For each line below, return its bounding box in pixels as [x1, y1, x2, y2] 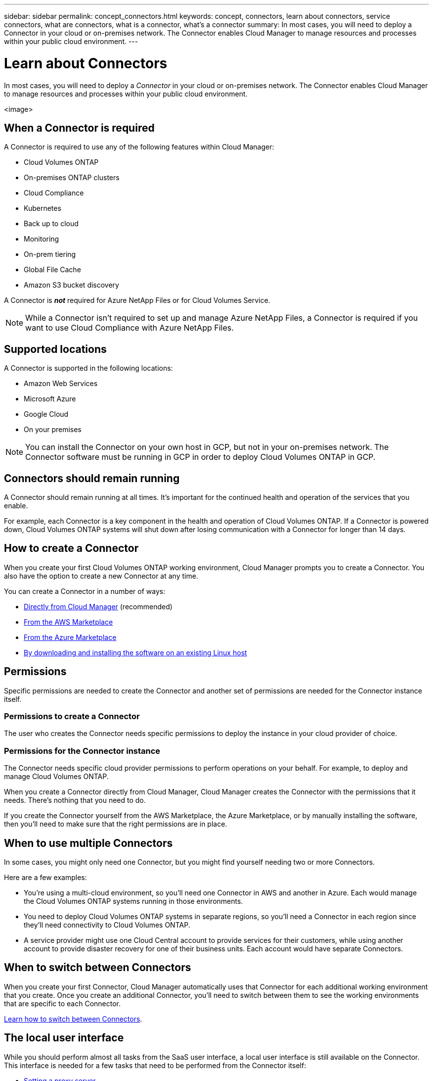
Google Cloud [24, 410, 69, 419]
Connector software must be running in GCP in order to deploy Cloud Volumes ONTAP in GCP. [25, 452, 376, 462]
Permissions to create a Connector [4, 711, 140, 722]
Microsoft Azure [24, 394, 76, 403]
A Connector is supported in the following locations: [4, 364, 173, 373]
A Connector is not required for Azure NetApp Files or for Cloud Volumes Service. [4, 296, 270, 305]
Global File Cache [24, 265, 81, 274]
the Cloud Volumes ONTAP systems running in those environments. [24, 897, 243, 906]
